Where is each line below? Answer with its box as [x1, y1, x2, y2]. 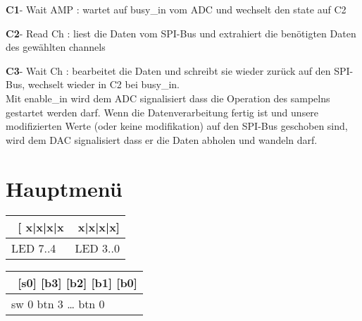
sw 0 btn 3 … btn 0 [11, 296, 105, 313]
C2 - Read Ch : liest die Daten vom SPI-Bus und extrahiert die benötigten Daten [6, 25, 356, 40]
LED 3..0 [75, 240, 120, 257]
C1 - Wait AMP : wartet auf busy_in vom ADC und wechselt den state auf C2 [6, 2, 347, 16]
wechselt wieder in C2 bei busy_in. [27, 77, 180, 92]
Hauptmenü [6, 174, 123, 202]
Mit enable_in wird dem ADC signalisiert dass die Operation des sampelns [6, 90, 330, 105]
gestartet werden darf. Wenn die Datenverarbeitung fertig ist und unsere [6, 104, 319, 119]
